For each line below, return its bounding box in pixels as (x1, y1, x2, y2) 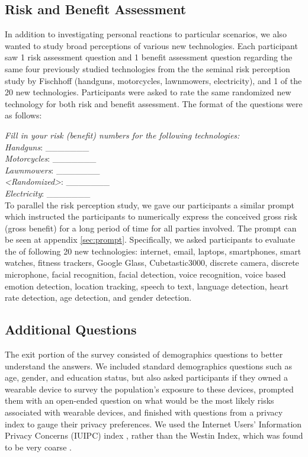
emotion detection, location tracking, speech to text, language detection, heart (5, 279, 289, 292)
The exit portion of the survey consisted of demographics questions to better (5, 348, 283, 361)
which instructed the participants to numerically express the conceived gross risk (5, 210, 297, 223)
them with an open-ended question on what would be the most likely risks (5, 394, 274, 407)
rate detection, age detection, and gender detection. (5, 291, 192, 304)
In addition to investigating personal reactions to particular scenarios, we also (5, 28, 287, 40)
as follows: (5, 109, 42, 121)
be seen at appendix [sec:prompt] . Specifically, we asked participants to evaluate (5, 233, 296, 246)
